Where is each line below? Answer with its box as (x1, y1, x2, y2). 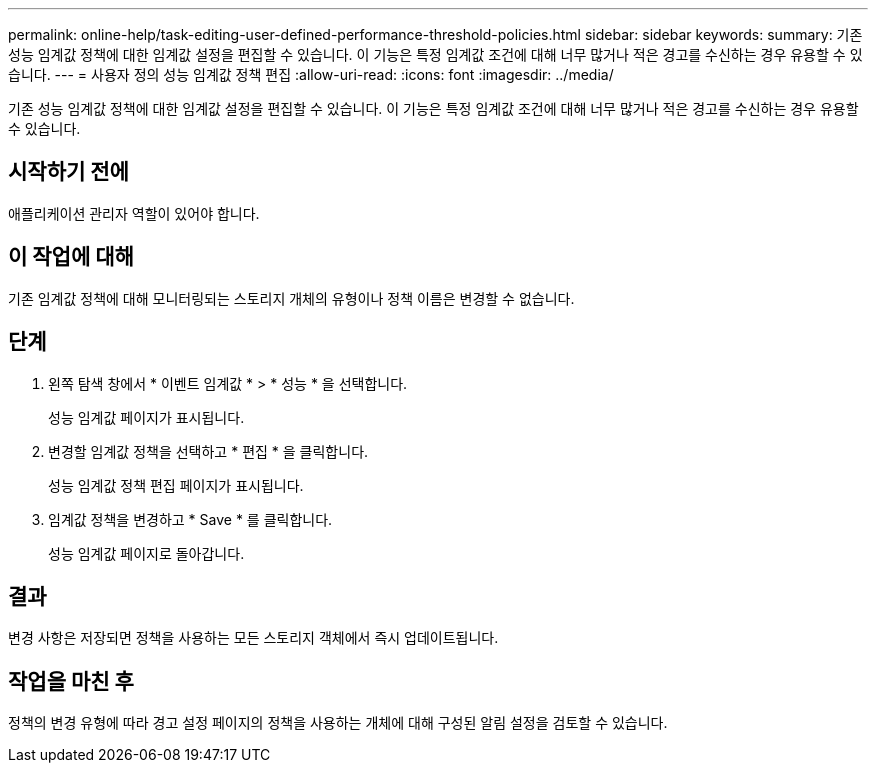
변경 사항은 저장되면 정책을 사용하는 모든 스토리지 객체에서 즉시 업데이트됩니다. (8, 629, 499, 647)
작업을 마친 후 (8, 668, 134, 694)
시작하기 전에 (8, 159, 129, 185)
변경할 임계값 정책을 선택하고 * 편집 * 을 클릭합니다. (48, 442, 369, 460)
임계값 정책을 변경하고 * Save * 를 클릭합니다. (48, 510, 333, 528)
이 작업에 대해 (8, 244, 134, 270)
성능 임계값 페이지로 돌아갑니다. (48, 544, 245, 562)
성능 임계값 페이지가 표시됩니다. (48, 408, 245, 426)
